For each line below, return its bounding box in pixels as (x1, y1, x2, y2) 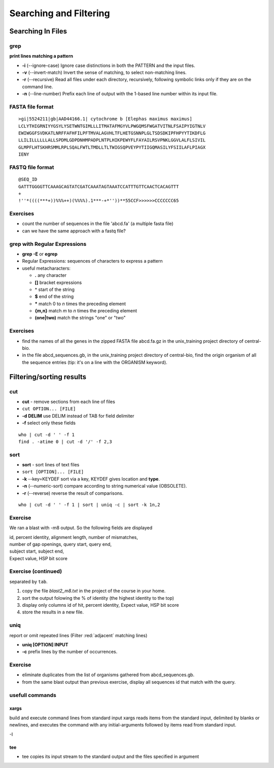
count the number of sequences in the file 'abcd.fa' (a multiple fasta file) (22, 221, 174, 227)
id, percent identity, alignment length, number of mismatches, (9, 534, 138, 540)
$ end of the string (35, 294, 74, 300)
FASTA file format (9, 103, 54, 111)
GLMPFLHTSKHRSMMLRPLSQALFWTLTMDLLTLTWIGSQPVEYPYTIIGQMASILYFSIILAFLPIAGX (18, 144, 206, 150)
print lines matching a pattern (9, 53, 74, 59)
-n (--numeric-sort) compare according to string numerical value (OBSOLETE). (22, 483, 187, 489)
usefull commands (9, 691, 57, 699)
